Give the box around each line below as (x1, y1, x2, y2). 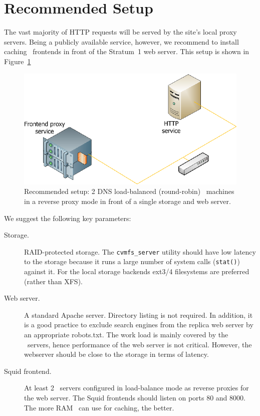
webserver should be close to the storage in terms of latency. (24, 349, 209, 359)
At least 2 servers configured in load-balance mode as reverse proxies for (24, 382, 249, 393)
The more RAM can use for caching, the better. (24, 402, 174, 412)
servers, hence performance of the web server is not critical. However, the (27, 339, 252, 349)
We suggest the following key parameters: (4, 213, 131, 223)
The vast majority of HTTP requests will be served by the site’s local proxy (4, 27, 237, 37)
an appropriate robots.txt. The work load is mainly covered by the (24, 329, 228, 340)
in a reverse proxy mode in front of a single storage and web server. (24, 195, 231, 206)
